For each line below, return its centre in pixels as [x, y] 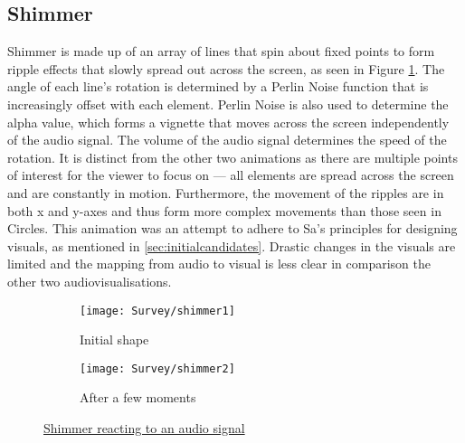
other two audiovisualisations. [90, 281]
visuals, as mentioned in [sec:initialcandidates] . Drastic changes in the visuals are [232, 245]
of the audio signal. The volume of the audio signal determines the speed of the [227, 140]
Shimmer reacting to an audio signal [144, 428]
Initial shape [114, 339]
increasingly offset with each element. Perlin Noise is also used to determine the [228, 104]
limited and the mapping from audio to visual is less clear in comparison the [219, 264]
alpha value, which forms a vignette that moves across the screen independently [228, 122]
